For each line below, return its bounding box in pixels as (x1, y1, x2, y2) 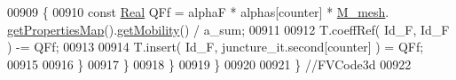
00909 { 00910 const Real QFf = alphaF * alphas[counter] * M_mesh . (7, 3, 389, 20)
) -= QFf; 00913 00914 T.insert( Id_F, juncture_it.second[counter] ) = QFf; (7, 37, 424, 56)
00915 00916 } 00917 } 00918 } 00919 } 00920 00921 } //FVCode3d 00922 (7, 54, 412, 73)
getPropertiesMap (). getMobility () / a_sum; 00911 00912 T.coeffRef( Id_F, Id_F (7, 20, 450, 38)
